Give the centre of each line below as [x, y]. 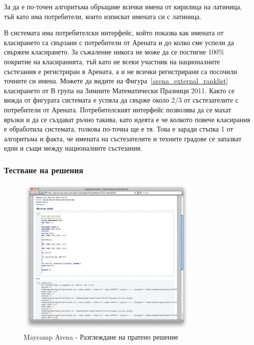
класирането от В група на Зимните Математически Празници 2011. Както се [119, 90]
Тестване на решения [44, 170]
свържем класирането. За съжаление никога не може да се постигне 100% [114, 52]
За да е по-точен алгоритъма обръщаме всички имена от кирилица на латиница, [123, 6]
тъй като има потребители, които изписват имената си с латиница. [103, 16]
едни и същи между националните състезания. [73, 148]
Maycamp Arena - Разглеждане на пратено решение [101, 337]
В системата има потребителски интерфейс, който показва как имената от [114, 33]
